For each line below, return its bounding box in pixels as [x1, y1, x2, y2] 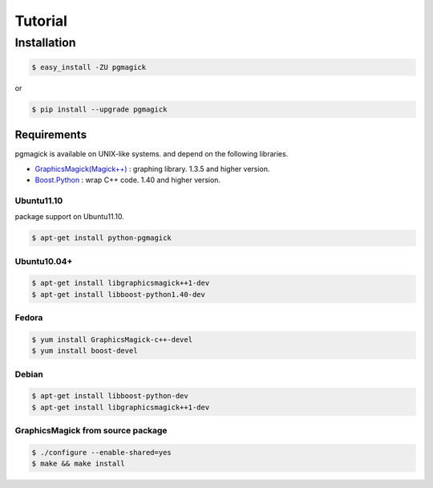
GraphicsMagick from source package [14, 425, 168, 437]
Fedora [14, 312, 43, 323]
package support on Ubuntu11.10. [14, 212, 124, 222]
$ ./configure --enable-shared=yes [31, 448, 172, 457]
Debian [14, 368, 43, 380]
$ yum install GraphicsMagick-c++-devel [31, 335, 192, 344]
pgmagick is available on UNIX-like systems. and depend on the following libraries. [14, 149, 289, 159]
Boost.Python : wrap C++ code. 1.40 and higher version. [34, 175, 221, 185]
